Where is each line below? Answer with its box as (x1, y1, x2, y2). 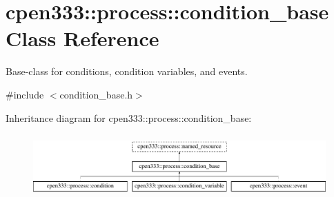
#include (6, 87, 44, 101)
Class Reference (6, 24, 159, 52)
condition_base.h (59, 87, 133, 101)
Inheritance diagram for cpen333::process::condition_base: (6, 110, 252, 125)
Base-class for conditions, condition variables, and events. (6, 64, 248, 79)
